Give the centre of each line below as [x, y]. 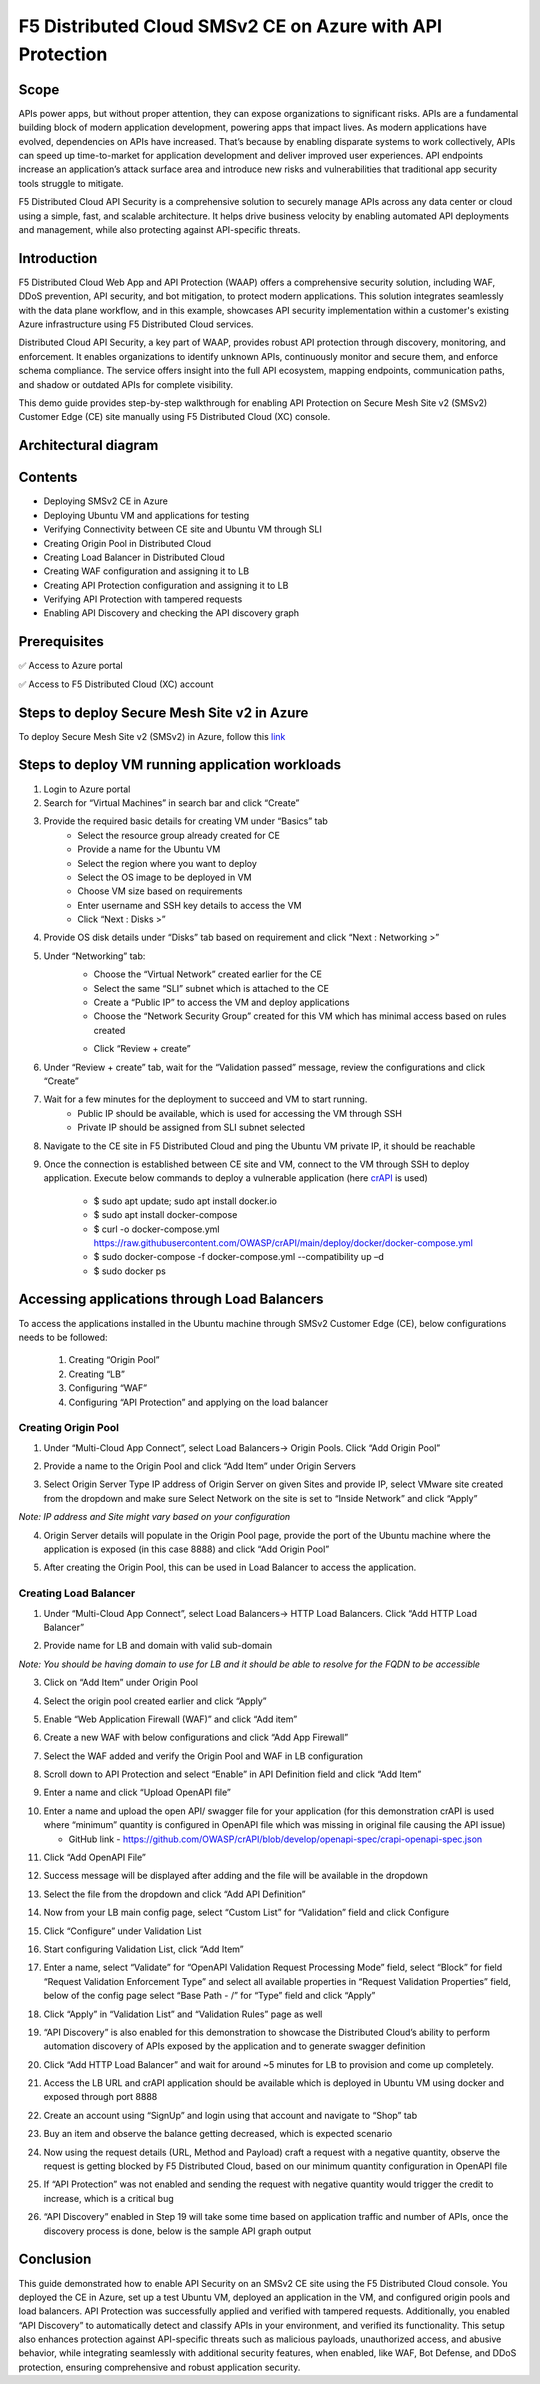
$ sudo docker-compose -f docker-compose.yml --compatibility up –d [238, 1257]
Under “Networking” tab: [94, 956]
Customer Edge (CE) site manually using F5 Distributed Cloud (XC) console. [174, 417]
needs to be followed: [63, 1337]
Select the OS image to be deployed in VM [164, 877]
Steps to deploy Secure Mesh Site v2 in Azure [163, 712]
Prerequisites [61, 641]
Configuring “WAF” [108, 1388]
